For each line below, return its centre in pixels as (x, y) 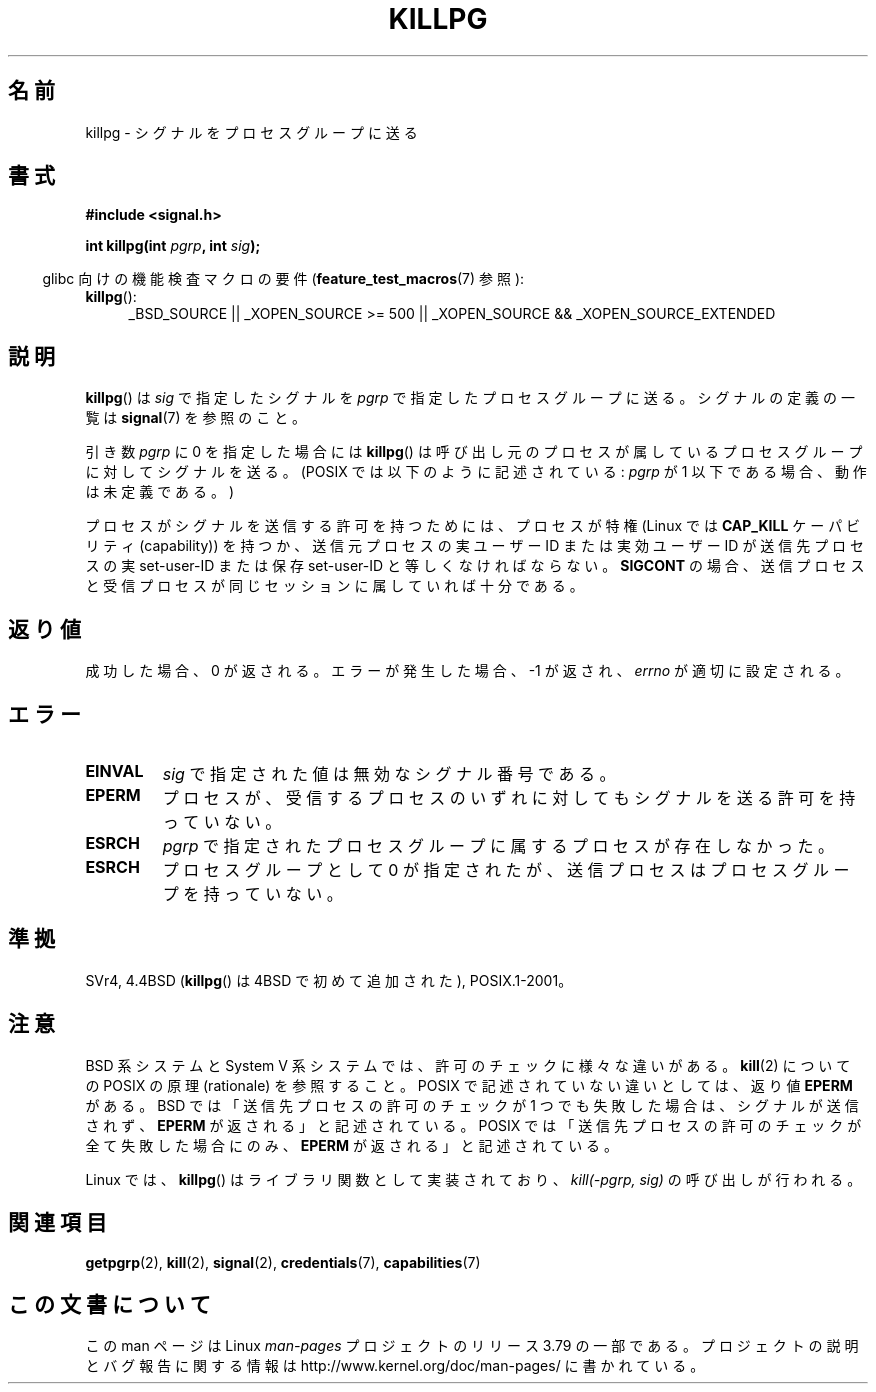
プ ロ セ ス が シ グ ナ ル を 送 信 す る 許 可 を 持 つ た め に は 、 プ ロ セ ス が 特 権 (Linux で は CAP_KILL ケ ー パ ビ (473, 526)
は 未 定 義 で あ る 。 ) (159, 492)
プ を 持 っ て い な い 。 (252, 893)
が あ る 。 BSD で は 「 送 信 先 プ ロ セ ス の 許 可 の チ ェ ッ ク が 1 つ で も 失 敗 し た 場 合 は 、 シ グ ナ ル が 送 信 (472, 1105)
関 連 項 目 (57, 1223)
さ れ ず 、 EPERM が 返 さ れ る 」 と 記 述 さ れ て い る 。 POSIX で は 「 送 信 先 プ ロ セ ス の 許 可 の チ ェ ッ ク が (473, 1125)
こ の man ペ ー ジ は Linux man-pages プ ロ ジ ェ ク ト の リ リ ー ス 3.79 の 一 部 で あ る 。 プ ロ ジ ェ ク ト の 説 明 (472, 1346)
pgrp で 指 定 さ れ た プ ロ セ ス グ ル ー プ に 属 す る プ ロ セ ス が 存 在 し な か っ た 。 (498, 845)
